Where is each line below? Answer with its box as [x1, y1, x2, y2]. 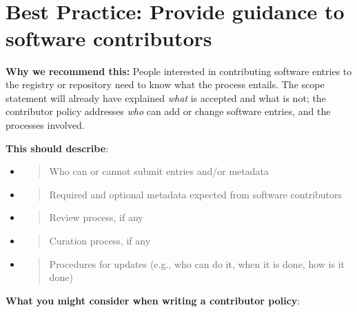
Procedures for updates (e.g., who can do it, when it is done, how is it [49, 256, 345, 271]
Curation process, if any [49, 233, 151, 248]
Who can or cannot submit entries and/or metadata [49, 164, 269, 178]
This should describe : [6, 141, 109, 155]
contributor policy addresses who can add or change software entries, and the [6, 104, 331, 118]
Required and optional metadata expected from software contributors [49, 187, 343, 201]
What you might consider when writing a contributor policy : [6, 293, 300, 307]
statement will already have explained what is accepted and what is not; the [6, 90, 326, 105]
